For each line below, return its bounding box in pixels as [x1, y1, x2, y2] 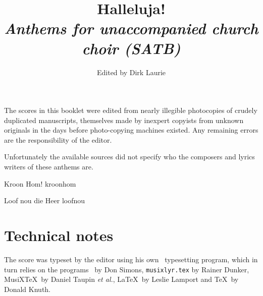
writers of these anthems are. [4, 161, 93, 172]
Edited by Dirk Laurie [96, 67, 166, 77]
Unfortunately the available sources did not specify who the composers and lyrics [4, 151, 255, 162]
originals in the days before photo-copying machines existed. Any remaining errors [4, 125, 258, 135]
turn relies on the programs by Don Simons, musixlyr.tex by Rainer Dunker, [4, 264, 249, 274]
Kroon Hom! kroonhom [4, 178, 76, 189]
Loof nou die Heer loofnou [4, 195, 85, 206]
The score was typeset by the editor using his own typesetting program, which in [4, 254, 258, 264]
